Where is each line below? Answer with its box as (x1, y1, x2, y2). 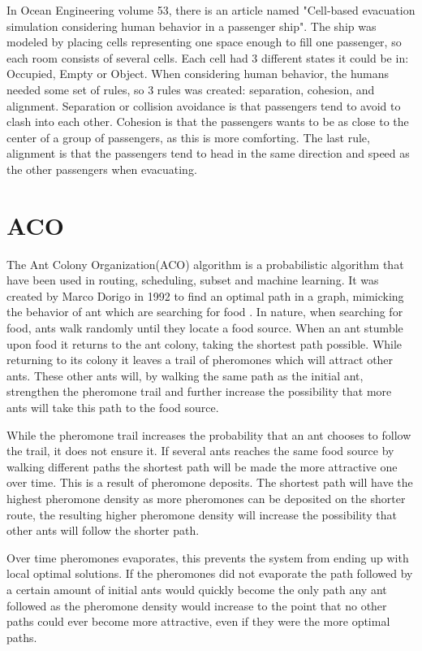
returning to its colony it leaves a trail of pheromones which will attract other (6, 351, 394, 368)
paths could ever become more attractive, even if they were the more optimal (6, 613, 390, 630)
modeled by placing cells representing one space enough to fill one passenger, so (6, 33, 402, 50)
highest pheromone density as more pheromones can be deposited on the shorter (6, 489, 406, 506)
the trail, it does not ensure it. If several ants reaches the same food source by (6, 442, 394, 459)
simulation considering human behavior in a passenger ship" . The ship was (6, 17, 377, 34)
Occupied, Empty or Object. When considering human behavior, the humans (6, 65, 390, 82)
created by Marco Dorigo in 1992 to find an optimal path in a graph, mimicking (6, 287, 404, 304)
